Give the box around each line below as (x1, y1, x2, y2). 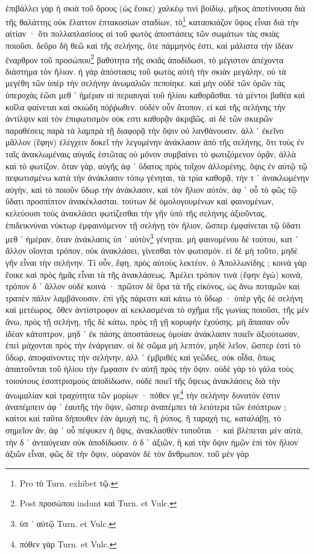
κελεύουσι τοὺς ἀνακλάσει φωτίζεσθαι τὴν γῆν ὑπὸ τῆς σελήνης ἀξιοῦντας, (5, 207, 267, 219)
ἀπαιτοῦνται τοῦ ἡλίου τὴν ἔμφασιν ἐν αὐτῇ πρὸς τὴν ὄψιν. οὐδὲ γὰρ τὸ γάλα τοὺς (5, 362, 294, 375)
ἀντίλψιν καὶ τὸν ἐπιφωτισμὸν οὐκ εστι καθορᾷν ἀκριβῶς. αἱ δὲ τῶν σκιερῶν (5, 112, 273, 125)
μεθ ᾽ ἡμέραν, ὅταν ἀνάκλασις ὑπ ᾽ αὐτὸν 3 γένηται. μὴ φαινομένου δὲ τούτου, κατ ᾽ (5, 231, 298, 245)
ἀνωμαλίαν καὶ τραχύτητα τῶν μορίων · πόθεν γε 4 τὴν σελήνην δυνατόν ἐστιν (5, 386, 280, 401)
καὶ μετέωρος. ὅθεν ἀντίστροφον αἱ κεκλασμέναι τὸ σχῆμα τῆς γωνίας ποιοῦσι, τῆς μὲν (5, 303, 309, 316)
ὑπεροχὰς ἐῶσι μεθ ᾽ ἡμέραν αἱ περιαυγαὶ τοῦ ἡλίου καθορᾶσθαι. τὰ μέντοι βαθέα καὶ (5, 89, 305, 101)
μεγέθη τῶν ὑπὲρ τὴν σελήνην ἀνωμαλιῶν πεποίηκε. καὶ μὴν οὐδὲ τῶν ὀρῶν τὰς (5, 77, 285, 89)
